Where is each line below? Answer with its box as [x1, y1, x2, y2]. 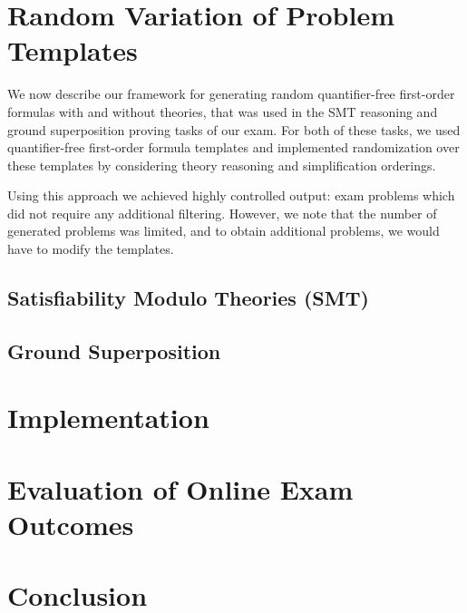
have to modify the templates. [7, 239, 174, 258]
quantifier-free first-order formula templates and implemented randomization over [7, 138, 460, 157]
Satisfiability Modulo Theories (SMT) [7, 284, 369, 312]
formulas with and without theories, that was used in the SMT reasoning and [7, 102, 438, 121]
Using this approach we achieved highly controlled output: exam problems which [7, 186, 455, 205]
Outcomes [7, 505, 134, 542]
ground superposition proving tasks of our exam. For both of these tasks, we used [7, 120, 461, 139]
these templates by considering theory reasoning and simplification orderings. [7, 155, 436, 174]
